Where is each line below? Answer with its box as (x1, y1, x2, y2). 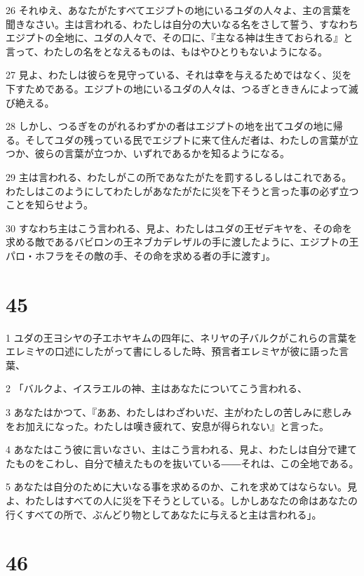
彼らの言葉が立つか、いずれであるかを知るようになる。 (34, 146, 290, 161)
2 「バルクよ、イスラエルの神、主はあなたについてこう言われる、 (6, 381, 308, 396)
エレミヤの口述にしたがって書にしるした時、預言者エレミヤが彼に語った (6, 344, 339, 359)
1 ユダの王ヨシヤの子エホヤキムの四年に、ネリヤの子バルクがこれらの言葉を (6, 330, 358, 344)
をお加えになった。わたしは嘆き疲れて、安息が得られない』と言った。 (6, 418, 329, 433)
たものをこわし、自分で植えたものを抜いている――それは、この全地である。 (6, 455, 359, 470)
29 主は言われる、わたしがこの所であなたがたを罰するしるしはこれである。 (6, 169, 352, 184)
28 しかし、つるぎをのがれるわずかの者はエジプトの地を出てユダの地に (6, 119, 333, 133)
